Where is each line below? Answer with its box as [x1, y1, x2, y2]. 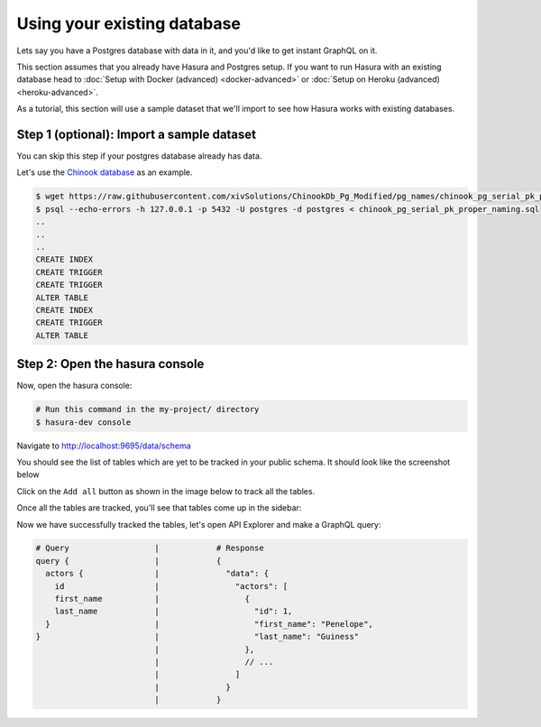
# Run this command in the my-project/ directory [35, 404, 260, 415]
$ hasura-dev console [35, 417, 132, 428]
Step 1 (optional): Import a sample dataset [16, 126, 257, 142]
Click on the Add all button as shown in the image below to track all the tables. [16, 485, 316, 496]
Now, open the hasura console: [16, 380, 133, 391]
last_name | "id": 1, [54, 606, 293, 617]
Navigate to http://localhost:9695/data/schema [16, 440, 191, 451]
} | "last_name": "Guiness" [35, 631, 360, 642]
